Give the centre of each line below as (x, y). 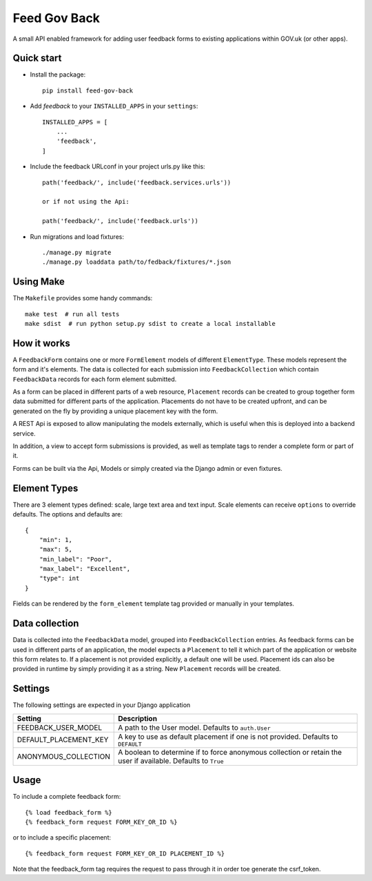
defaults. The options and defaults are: (68, 514)
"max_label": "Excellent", (85, 569)
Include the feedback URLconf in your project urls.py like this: (118, 166)
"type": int (59, 579)
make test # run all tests (72, 314)
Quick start (37, 58)
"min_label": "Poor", (76, 559)
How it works (41, 343)
